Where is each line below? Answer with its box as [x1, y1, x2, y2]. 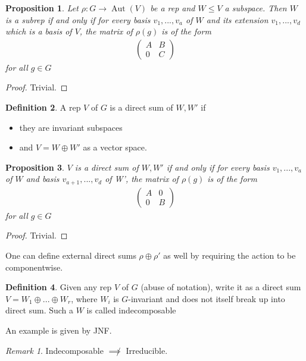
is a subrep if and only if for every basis [5, 13, 151, 26]
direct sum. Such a [5, 304, 74, 316]
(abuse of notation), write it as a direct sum [140, 281, 301, 293]
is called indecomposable [86, 304, 176, 316]
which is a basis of [5, 25, 72, 37]
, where [71, 292, 98, 305]
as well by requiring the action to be [163, 249, 296, 262]
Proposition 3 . [5, 161, 64, 173]
